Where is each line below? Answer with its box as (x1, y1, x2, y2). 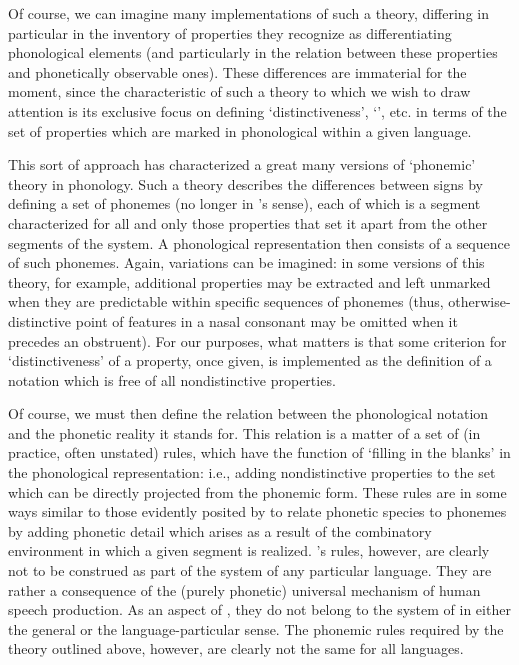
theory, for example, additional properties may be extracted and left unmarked (8, 271, 491, 292)
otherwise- (448, 291, 511, 312)
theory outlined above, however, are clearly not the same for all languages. (8, 638, 464, 659)
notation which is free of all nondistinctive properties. (8, 369, 336, 390)
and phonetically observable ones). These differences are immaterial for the (8, 61, 467, 82)
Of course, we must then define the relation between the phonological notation (8, 403, 489, 424)
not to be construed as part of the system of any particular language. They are (8, 560, 492, 581)
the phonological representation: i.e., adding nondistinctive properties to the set (8, 462, 496, 483)
